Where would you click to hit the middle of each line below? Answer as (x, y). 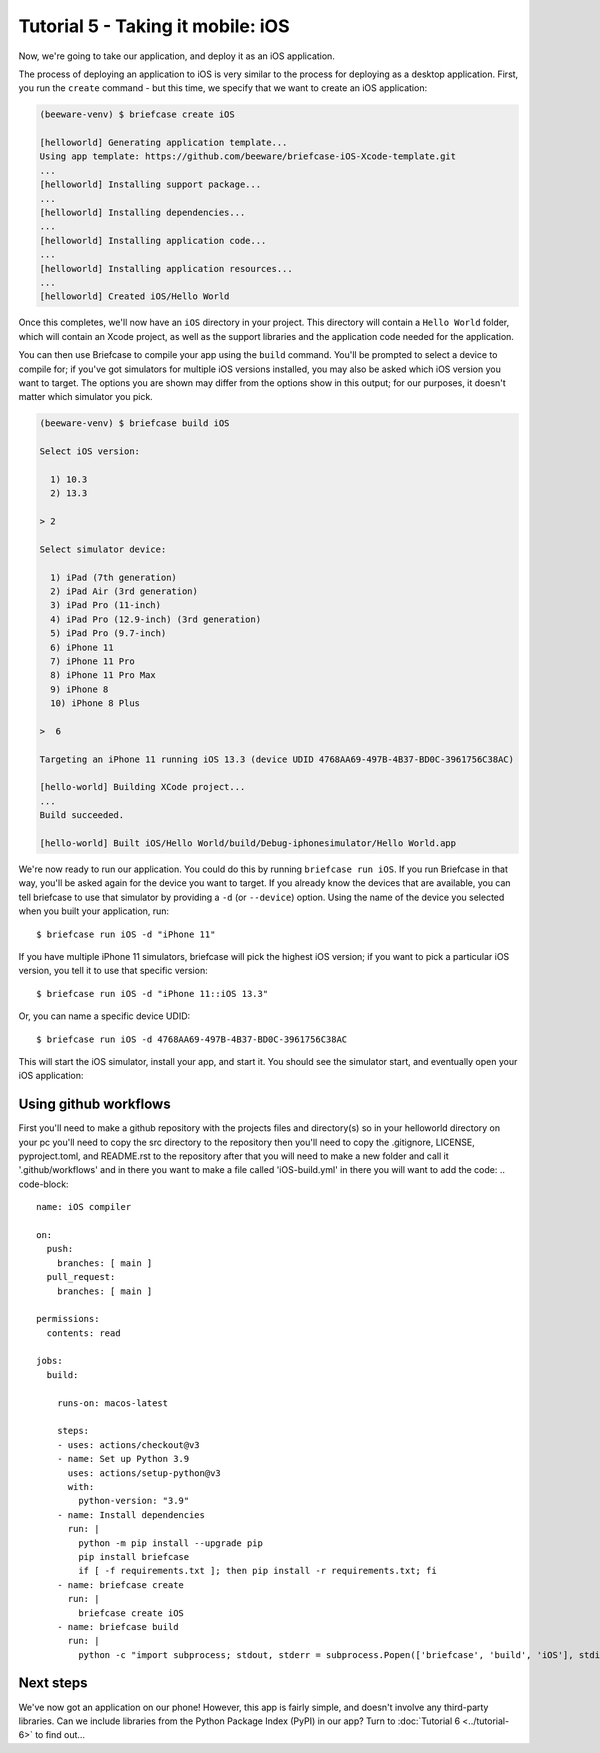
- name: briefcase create (120, 1584)
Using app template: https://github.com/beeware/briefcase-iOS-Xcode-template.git (248, 156)
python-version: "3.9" (134, 1501)
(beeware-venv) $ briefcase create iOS (137, 114)
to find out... (60, 1735)
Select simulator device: (103, 549)
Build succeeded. (82, 815)
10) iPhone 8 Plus (95, 703)
